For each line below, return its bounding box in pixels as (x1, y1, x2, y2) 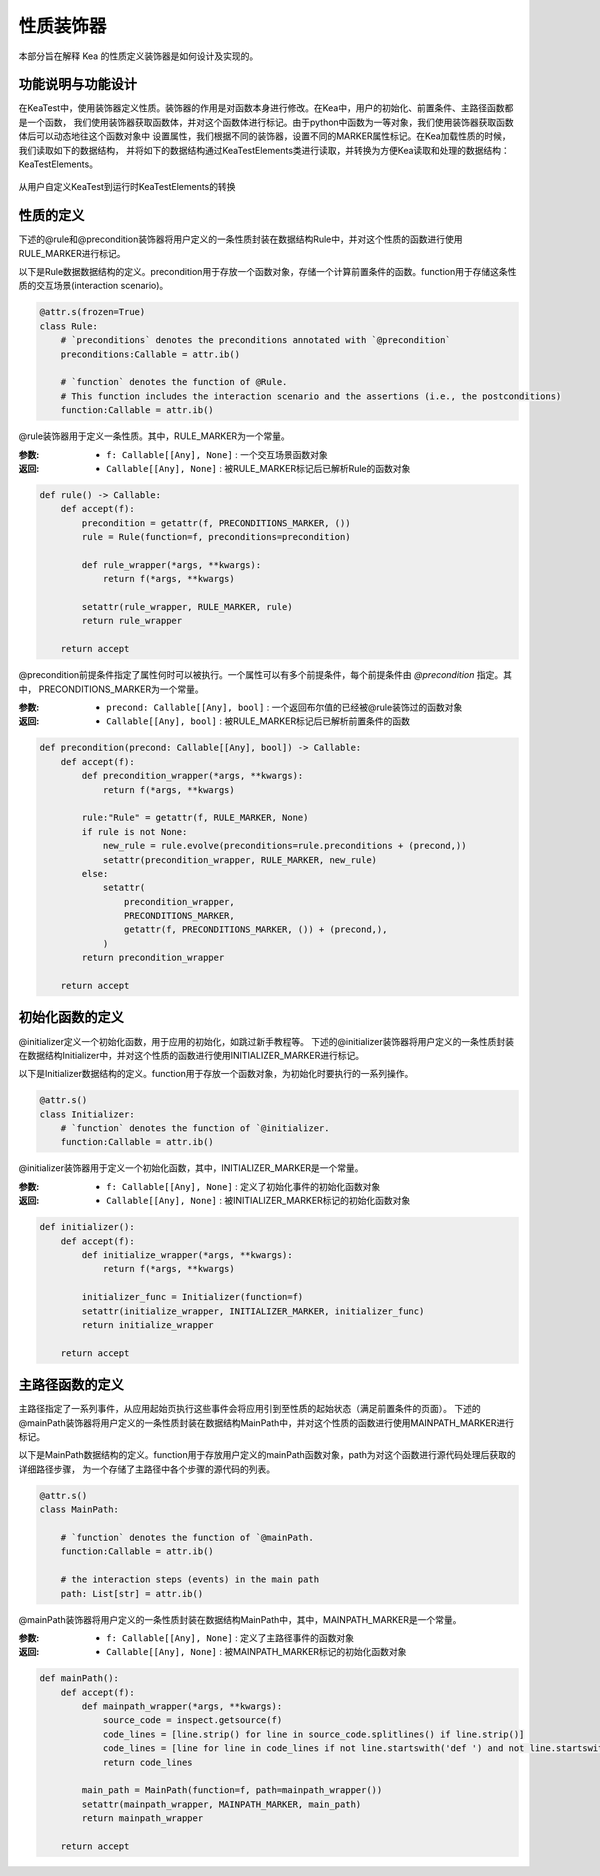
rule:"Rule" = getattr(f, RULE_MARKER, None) (81, 812, 309, 824)
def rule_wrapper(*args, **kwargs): (81, 559, 262, 570)
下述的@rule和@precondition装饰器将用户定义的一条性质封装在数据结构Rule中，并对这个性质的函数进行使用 (18, 233, 464, 245)
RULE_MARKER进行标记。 (18, 247, 126, 259)
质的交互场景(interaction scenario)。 (18, 280, 169, 292)
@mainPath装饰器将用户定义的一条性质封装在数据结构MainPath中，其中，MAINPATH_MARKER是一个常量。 (18, 1613, 462, 1625)
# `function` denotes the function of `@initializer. (60, 1123, 330, 1134)
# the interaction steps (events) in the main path (60, 1574, 320, 1585)
